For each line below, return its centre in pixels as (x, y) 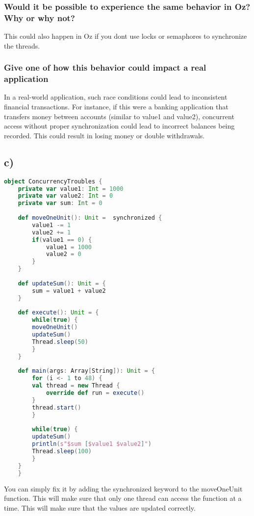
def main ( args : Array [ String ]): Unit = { (86, 371)
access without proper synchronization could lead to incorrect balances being (119, 126)
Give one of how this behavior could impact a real (105, 67)
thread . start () (57, 407)
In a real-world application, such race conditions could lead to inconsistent (116, 97)
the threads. (22, 45)
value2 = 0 (63, 254)
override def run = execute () (95, 393)
